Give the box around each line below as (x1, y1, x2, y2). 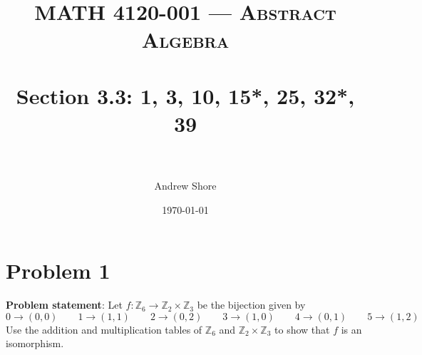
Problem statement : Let (6, 297, 123, 312)
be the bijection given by (197, 297, 306, 312)
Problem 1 (6, 256, 110, 285)
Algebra (141, 25, 230, 54)
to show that (274, 321, 330, 336)
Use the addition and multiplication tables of (6, 321, 202, 336)
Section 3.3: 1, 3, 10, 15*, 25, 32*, (16, 81, 355, 110)
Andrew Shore (154, 178, 217, 193)
